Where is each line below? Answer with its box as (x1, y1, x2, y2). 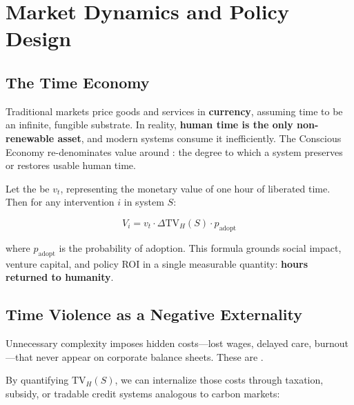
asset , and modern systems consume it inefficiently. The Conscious (57, 130, 342, 145)
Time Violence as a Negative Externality (6, 304, 302, 325)
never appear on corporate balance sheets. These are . (36, 349, 264, 364)
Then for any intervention (6, 195, 115, 209)
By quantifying (6, 373, 69, 387)
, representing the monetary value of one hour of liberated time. (60, 181, 331, 195)
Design (6, 24, 72, 52)
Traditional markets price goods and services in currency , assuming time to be (6, 103, 343, 118)
